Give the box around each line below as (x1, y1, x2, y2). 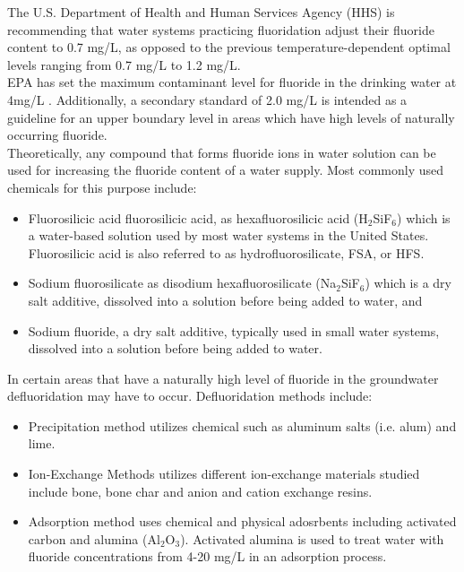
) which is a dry (365, 273, 451, 292)
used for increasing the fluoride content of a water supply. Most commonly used (7, 160, 444, 179)
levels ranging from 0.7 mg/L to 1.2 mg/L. (7, 55, 241, 74)
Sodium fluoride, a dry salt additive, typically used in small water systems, (28, 321, 440, 340)
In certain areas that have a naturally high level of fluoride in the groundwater (7, 368, 439, 387)
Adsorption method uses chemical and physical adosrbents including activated (28, 512, 457, 531)
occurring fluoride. (7, 126, 107, 144)
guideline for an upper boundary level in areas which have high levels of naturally (7, 108, 455, 126)
